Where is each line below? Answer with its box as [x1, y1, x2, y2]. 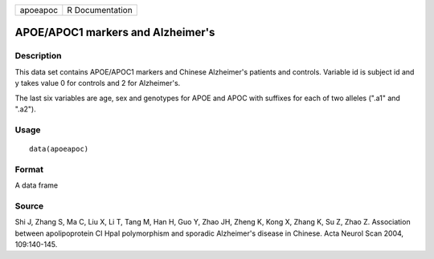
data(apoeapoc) [29, 144, 89, 153]
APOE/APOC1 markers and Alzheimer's [14, 26, 215, 39]
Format [14, 164, 44, 175]
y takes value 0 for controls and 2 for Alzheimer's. [14, 79, 181, 88]
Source [14, 200, 44, 212]
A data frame [14, 180, 59, 190]
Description [14, 51, 62, 62]
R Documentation [67, 5, 133, 15]
